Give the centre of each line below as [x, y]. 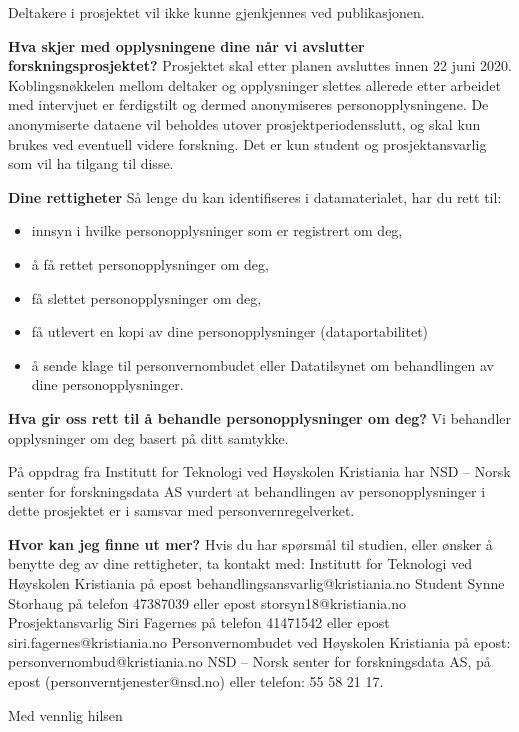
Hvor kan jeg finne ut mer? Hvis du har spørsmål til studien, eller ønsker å [250, 543]
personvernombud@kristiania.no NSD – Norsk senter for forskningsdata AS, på [249, 661]
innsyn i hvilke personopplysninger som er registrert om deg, [217, 230]
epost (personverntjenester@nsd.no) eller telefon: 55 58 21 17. [196, 681]
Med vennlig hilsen [65, 714]
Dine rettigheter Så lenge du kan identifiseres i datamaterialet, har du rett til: [255, 196]
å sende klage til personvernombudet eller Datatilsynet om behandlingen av [262, 364]
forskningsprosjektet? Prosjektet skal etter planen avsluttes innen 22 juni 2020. [260, 65]
